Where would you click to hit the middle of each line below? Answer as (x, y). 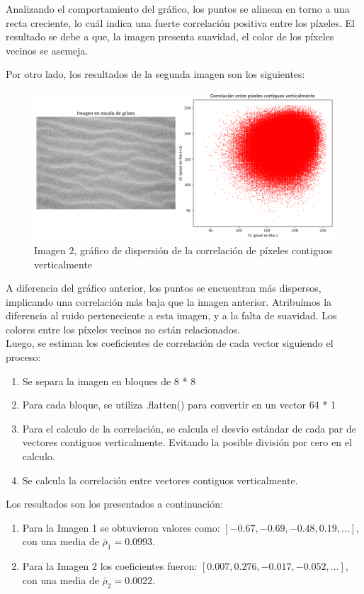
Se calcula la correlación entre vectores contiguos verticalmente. (160, 480)
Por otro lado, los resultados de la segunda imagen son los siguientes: (155, 74)
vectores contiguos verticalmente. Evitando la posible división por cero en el (187, 442)
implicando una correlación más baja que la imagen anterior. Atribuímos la (169, 301)
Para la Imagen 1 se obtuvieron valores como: (121, 527)
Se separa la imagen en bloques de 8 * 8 (109, 381)
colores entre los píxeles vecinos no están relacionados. (123, 329)
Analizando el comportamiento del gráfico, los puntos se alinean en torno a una (178, 8)
